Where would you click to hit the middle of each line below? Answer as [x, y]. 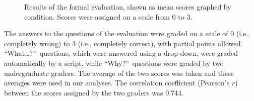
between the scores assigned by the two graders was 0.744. [94, 92]
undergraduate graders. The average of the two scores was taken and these [119, 73]
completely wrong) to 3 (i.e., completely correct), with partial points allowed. [123, 43]
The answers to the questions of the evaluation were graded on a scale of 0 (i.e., [127, 33]
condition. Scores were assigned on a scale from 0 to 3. [108, 16]
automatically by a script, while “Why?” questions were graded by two [114, 63]
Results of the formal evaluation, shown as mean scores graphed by [128, 7]
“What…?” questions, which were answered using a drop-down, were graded [121, 53]
